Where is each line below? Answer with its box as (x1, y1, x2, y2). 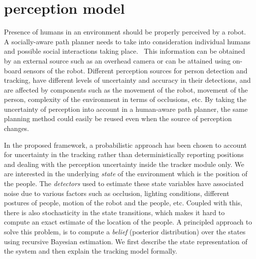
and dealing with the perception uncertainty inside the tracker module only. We (4, 159, 244, 169)
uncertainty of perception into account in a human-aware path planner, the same (4, 103, 248, 114)
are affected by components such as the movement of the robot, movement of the (4, 84, 248, 95)
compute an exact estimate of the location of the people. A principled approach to (4, 217, 252, 227)
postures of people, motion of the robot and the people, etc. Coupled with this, (4, 197, 243, 208)
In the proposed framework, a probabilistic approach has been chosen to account (4, 139, 247, 150)
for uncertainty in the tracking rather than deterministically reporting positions (4, 149, 244, 160)
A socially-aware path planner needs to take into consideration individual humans (4, 36, 251, 46)
